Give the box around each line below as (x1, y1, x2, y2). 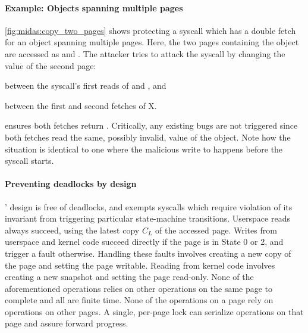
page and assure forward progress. (5, 317, 128, 329)
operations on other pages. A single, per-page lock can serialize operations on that (5, 305, 304, 318)
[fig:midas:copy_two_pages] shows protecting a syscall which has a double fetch (5, 24, 296, 36)
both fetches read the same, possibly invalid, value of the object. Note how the (5, 130, 291, 143)
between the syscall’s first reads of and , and (5, 79, 166, 92)
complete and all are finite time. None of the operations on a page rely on (5, 294, 274, 306)
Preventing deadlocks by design (5, 178, 137, 190)
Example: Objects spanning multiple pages (5, 1, 183, 14)
